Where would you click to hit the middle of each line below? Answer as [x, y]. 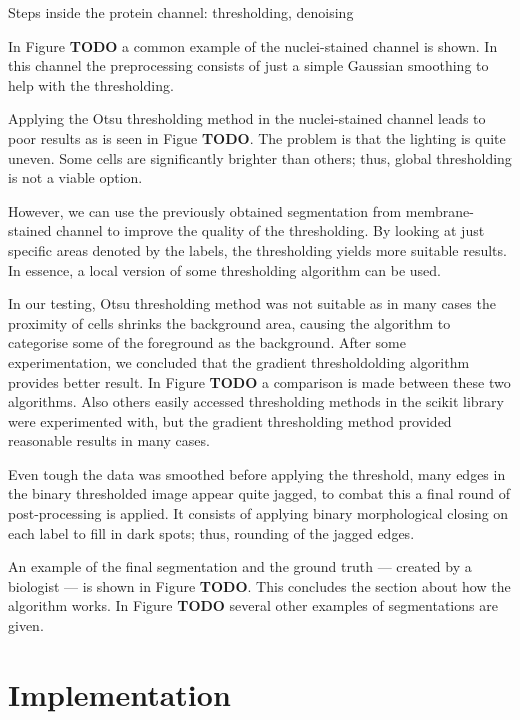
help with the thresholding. [91, 84]
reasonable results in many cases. [109, 440]
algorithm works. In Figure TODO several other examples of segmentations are [253, 605]
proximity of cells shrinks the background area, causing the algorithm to [229, 322]
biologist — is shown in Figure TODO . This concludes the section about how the [259, 585]
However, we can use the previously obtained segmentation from [205, 210]
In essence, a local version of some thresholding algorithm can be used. [224, 269]
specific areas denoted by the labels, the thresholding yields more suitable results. [257, 249]
